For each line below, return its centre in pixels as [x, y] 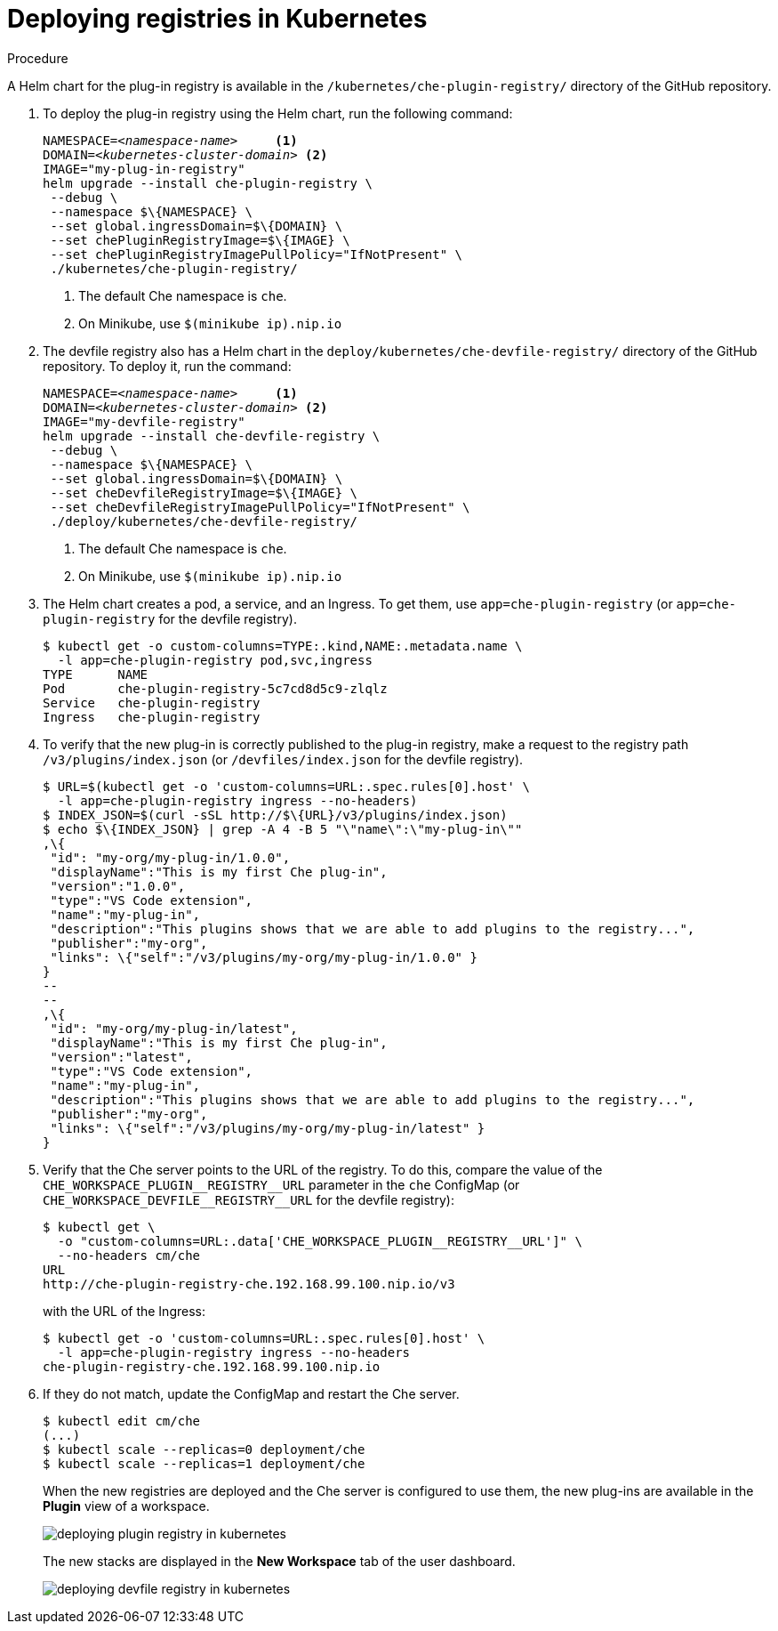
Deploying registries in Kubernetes [217, 19]
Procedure [38, 58]
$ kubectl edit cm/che [122, 1421]
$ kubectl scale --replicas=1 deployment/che [204, 1463]
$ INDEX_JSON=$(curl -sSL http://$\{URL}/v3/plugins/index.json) [275, 815]
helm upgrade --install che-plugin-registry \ [208, 183]
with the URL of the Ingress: [124, 1311]
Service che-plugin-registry [152, 702]
